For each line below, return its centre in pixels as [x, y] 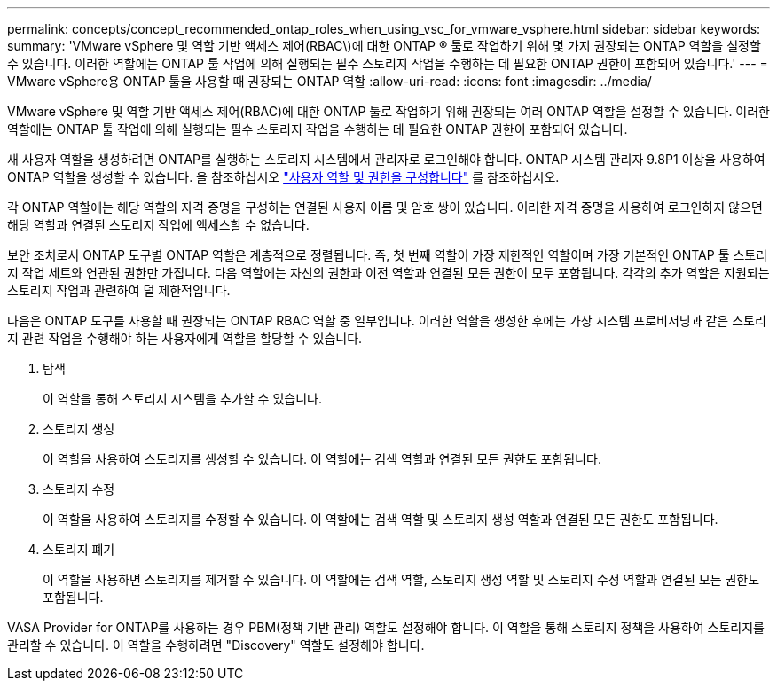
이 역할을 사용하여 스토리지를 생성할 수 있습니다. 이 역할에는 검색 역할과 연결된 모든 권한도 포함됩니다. [322, 459]
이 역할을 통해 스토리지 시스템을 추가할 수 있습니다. [182, 399]
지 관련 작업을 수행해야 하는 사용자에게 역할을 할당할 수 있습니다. [185, 338]
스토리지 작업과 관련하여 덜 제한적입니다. [119, 290]
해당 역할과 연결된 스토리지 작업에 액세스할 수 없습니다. [158, 225]
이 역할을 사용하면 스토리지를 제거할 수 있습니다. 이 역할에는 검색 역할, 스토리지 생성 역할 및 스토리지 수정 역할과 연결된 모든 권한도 [401, 579]
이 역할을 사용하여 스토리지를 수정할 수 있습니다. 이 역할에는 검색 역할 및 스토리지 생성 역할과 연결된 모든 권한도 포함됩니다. [381, 519]
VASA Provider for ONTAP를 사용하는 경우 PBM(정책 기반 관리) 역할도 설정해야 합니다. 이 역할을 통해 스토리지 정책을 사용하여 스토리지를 [386, 627]
